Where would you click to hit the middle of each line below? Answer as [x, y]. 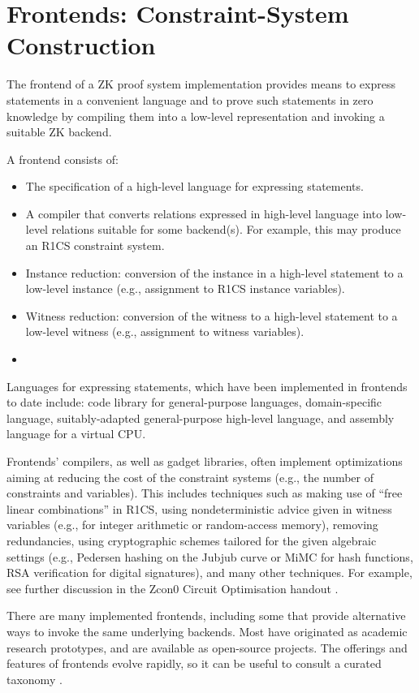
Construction [81, 45]
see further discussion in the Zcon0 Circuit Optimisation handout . [173, 588]
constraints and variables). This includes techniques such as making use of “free [205, 493]
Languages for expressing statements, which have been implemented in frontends [207, 386]
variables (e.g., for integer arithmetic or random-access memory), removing [192, 525]
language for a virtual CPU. [76, 434]
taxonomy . [35, 679]
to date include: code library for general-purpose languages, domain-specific [194, 402]
